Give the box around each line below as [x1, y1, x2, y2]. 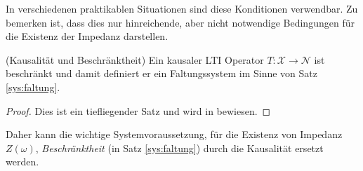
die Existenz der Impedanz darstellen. [6, 29, 169, 43]
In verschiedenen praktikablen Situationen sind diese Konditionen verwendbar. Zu [6, 1, 358, 15]
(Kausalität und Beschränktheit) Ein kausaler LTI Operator [6, 52, 264, 67]
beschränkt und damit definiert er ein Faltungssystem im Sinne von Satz [6, 66, 317, 81]
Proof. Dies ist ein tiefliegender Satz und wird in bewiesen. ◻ [6, 103, 271, 118]
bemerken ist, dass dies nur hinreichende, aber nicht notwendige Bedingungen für [6, 15, 355, 29]
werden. [6, 154, 39, 169]
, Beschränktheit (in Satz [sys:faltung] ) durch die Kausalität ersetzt [35, 140, 324, 155]
